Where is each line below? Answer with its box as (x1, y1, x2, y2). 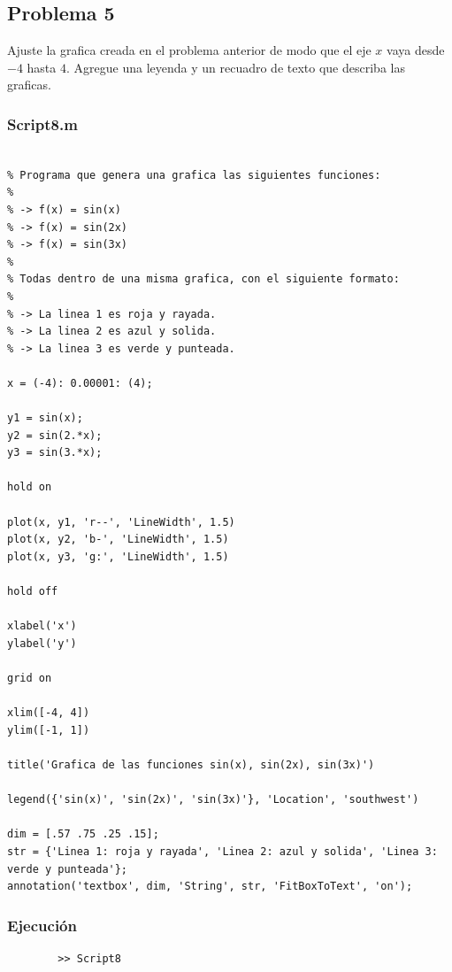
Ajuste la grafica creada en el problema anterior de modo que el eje (7, 41, 372, 59)
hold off (7, 585, 58, 598)
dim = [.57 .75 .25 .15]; (7, 828, 159, 841)
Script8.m (7, 112, 78, 135)
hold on (7, 481, 52, 494)
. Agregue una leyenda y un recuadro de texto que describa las (65, 58, 405, 76)
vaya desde (387, 41, 445, 59)
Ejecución (7, 914, 77, 936)
